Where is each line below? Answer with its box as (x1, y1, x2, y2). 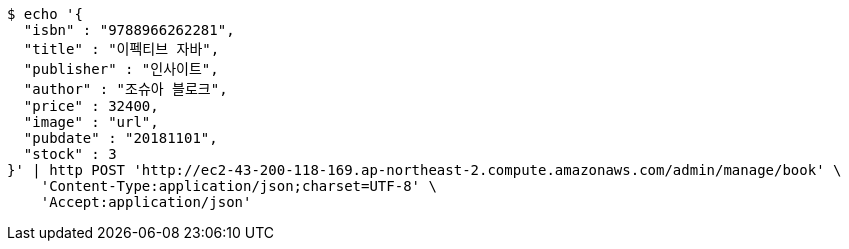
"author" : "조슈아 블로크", (23, 81, 228, 97)
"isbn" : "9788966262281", (23, 22, 235, 38)
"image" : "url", (23, 114, 159, 130)
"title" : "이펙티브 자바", (23, 41, 220, 57)
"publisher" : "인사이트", (23, 61, 219, 77)
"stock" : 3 (23, 146, 117, 162)
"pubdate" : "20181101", (23, 130, 218, 146)
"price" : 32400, (23, 98, 159, 114)
